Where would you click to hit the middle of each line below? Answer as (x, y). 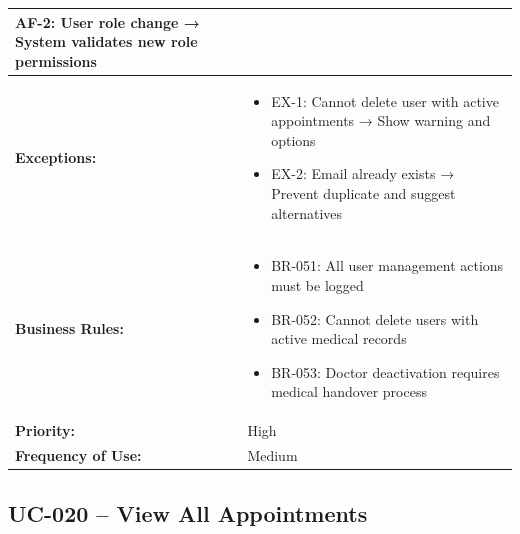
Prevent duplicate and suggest (363, 192)
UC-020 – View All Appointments (188, 513)
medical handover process (349, 391)
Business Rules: (69, 328)
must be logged (317, 284)
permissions (56, 60)
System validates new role (106, 41)
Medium (272, 455)
